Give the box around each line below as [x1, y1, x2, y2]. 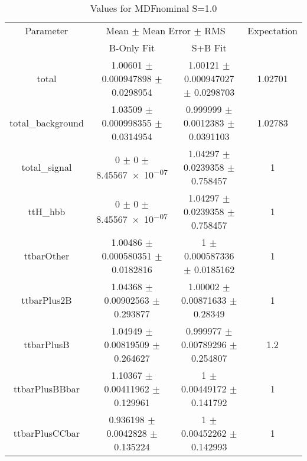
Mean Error [142, 24, 191, 37]
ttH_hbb [28, 204, 66, 218]
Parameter [25, 24, 68, 37]
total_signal [21, 160, 72, 174]
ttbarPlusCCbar [13, 426, 80, 440]
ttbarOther [24, 249, 70, 262]
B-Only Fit [109, 41, 155, 54]
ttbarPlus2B [21, 293, 72, 307]
